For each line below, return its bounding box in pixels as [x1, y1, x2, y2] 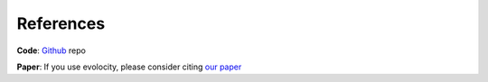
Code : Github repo [16, 45, 86, 56]
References [16, 14, 106, 33]
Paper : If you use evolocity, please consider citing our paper [16, 61, 242, 72]
